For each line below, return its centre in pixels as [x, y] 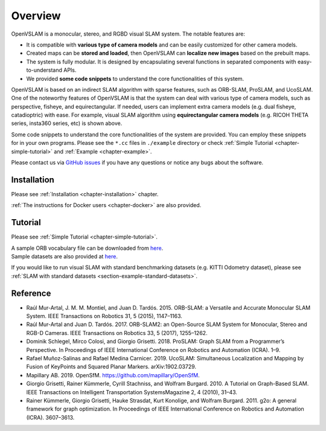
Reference [31, 293]
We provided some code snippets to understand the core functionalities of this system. [135, 78]
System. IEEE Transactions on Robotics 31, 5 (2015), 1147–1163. [104, 316]
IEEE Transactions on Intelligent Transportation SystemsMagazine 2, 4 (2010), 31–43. [132, 392]
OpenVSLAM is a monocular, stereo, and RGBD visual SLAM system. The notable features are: [128, 34]
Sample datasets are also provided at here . [64, 256]
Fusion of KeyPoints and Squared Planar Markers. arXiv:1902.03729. [111, 367]
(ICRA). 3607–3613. [50, 417]
